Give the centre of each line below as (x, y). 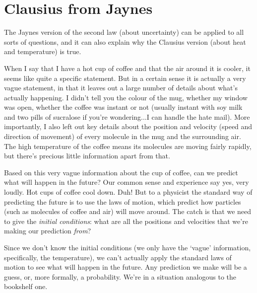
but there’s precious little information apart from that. (87, 156)
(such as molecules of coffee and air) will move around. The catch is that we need (128, 211)
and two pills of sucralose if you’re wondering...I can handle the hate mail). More (127, 116)
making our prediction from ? (48, 231)
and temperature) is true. (43, 51)
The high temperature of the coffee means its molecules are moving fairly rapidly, (128, 146)
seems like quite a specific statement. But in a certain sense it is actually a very (125, 78)
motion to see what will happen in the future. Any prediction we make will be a (126, 267)
